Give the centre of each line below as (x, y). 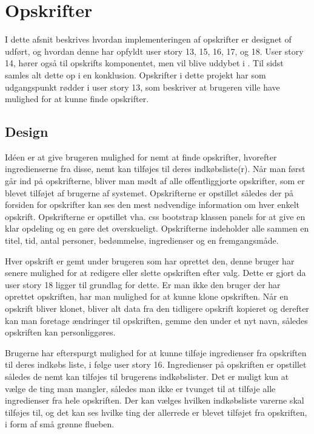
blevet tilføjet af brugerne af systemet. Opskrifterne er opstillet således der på (149, 192)
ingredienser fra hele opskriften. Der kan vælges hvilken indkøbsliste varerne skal (155, 400)
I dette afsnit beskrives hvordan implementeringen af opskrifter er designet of (148, 39)
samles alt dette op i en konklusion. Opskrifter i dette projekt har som (135, 74)
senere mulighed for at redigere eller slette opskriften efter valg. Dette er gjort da (155, 273)
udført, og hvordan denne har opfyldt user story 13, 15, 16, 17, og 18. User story (154, 51)
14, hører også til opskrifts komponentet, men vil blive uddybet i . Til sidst (144, 63)
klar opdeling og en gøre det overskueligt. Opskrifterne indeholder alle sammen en (157, 228)
